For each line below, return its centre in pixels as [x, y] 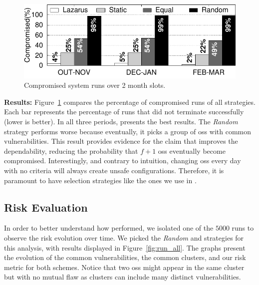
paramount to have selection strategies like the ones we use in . [100, 180]
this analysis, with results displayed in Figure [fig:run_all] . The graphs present [125, 247]
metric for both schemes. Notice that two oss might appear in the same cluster [124, 267]
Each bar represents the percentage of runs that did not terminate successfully [124, 112]
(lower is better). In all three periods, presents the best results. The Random [121, 122]
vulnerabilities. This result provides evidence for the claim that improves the [121, 141]
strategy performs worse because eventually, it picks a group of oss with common [128, 131]
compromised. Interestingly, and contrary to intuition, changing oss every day [123, 160]
